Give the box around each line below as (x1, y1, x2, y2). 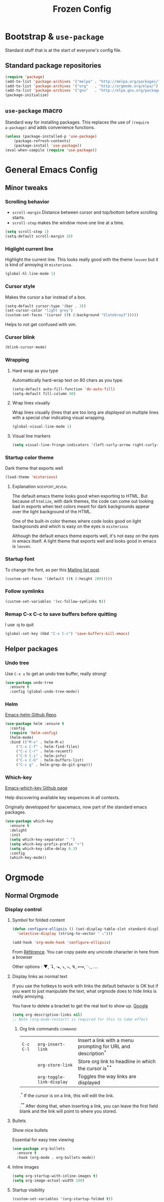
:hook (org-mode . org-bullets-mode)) (17, 1155, 96, 1160)
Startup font (5, 555, 35, 562)
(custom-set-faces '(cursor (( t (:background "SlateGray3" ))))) (5, 313, 139, 318)
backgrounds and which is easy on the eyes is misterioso (12, 524, 128, 529)
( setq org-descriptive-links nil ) (12, 1012, 82, 1017)
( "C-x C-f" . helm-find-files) (16, 744, 80, 749)
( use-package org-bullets (12, 1146, 65, 1151)
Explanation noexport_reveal (12, 484, 67, 490)
